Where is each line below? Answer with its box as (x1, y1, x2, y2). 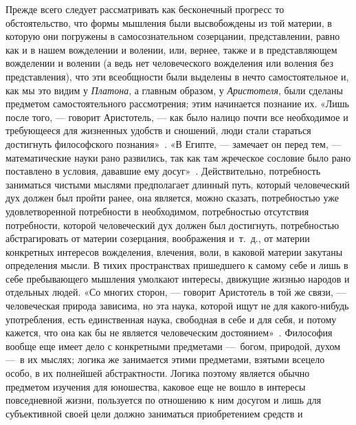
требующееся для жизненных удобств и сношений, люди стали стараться (5, 123, 311, 138)
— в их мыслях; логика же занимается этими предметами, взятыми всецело (5, 352, 325, 367)
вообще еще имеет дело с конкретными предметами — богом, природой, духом (5, 338, 341, 353)
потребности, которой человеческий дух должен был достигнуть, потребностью (5, 217, 340, 232)
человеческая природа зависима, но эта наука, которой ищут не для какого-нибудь (5, 298, 349, 313)
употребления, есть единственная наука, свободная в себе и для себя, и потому (5, 312, 337, 326)
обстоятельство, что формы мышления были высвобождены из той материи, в (5, 15, 332, 30)
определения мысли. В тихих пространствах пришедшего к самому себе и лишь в (5, 258, 348, 272)
